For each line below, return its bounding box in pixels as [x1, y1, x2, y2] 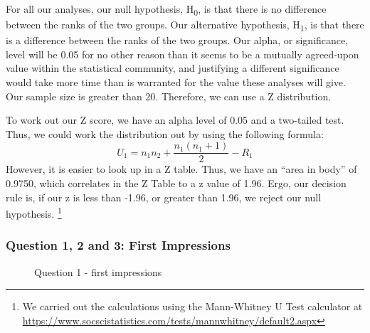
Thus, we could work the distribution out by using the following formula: [6, 126, 324, 141]
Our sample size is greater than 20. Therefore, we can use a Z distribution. [6, 88, 332, 103]
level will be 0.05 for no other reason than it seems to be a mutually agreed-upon [6, 46, 359, 61]
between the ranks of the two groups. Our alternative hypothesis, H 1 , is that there [6, 17, 364, 33]
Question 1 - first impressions [34, 264, 162, 279]
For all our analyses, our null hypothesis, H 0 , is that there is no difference [6, 1, 327, 18]
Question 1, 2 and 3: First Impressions [6, 236, 231, 254]
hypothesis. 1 [6, 204, 62, 221]
